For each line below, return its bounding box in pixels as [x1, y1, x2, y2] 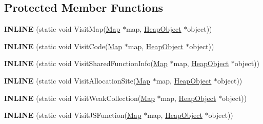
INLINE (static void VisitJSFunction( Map [4, 110, 141, 120]
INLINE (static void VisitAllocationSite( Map [4, 75, 150, 86]
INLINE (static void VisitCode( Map [4, 40, 123, 51]
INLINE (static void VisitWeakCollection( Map [4, 92, 155, 103]
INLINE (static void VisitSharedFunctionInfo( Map [4, 58, 168, 69]
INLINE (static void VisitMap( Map [4, 24, 120, 34]
